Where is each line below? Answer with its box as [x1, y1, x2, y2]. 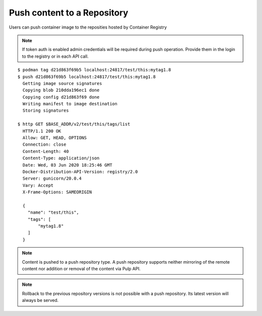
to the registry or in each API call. [22, 53, 89, 59]
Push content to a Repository [9, 7, 129, 18]
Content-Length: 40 [22, 149, 69, 154]
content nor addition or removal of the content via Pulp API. [22, 266, 141, 272]
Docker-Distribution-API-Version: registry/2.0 [22, 169, 138, 174]
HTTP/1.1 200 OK [22, 128, 62, 133]
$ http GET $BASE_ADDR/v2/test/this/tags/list [17, 121, 131, 127]
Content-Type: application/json [22, 155, 99, 161]
